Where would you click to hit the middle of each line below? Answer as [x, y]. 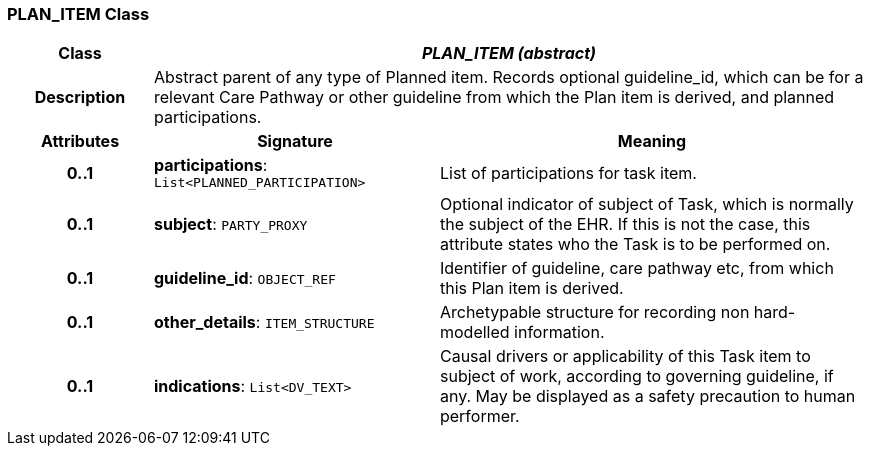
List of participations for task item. [568, 172]
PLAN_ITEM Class [78, 14]
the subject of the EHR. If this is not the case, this [625, 224]
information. [559, 332]
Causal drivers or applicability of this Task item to [625, 356]
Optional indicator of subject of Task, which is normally [646, 204]
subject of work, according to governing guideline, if [636, 376]
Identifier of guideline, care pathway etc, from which [636, 268]
